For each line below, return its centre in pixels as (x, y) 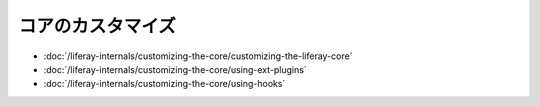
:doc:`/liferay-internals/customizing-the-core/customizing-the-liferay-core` (198, 56)
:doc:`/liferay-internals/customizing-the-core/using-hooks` (164, 84)
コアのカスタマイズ (97, 26)
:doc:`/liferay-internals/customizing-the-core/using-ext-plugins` (175, 69)
